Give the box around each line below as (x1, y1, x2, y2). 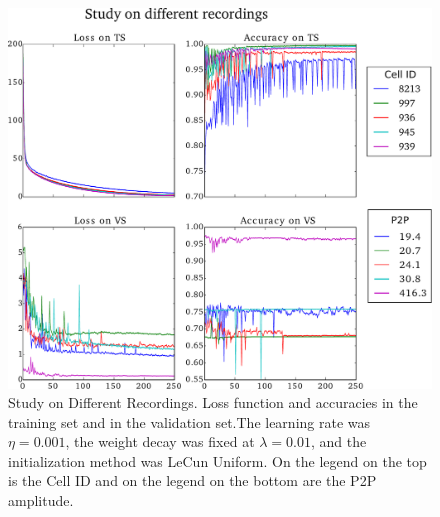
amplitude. (8, 490, 74, 511)
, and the (310, 431, 367, 452)
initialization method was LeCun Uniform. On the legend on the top (8, 450, 427, 471)
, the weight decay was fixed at (65, 431, 255, 452)
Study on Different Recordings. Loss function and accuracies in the (8, 392, 418, 413)
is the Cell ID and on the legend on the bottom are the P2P (8, 470, 377, 491)
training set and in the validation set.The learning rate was (8, 411, 371, 432)
